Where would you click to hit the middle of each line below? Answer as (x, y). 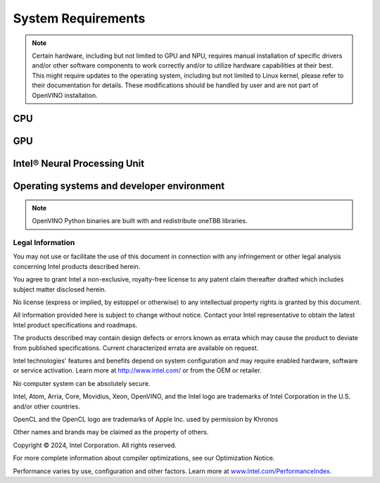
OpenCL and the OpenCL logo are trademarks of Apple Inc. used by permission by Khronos (146, 419)
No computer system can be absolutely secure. (82, 383)
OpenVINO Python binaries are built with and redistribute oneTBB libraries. (140, 221)
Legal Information (44, 243)
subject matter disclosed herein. (60, 289)
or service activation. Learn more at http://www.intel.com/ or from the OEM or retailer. (137, 370)
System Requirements (79, 18)
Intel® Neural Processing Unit (78, 164)
